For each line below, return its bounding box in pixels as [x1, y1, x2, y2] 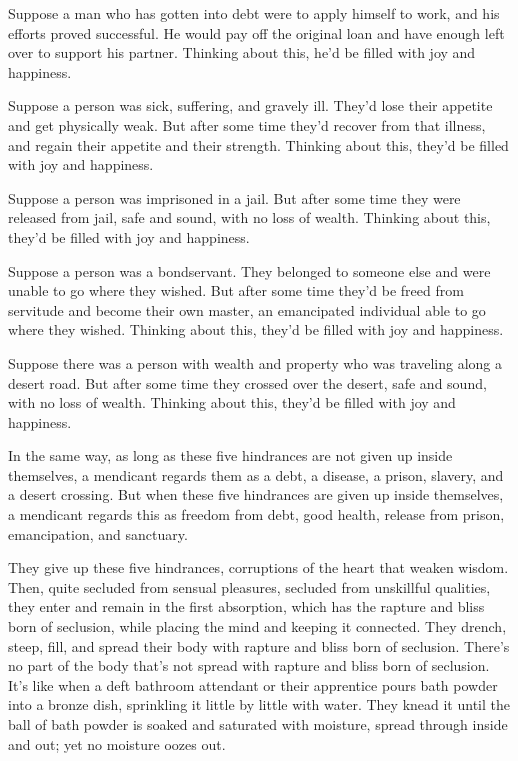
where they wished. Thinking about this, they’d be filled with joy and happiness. [8, 319, 504, 340]
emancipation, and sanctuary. [8, 523, 188, 544]
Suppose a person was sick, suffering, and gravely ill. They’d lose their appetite [8, 95, 493, 116]
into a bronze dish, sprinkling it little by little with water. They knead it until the [8, 694, 510, 715]
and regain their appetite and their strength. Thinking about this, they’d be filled [8, 134, 509, 155]
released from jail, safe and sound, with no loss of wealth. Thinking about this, [8, 207, 491, 228]
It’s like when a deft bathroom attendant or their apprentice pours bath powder [8, 674, 498, 695]
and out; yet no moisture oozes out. [8, 733, 226, 754]
